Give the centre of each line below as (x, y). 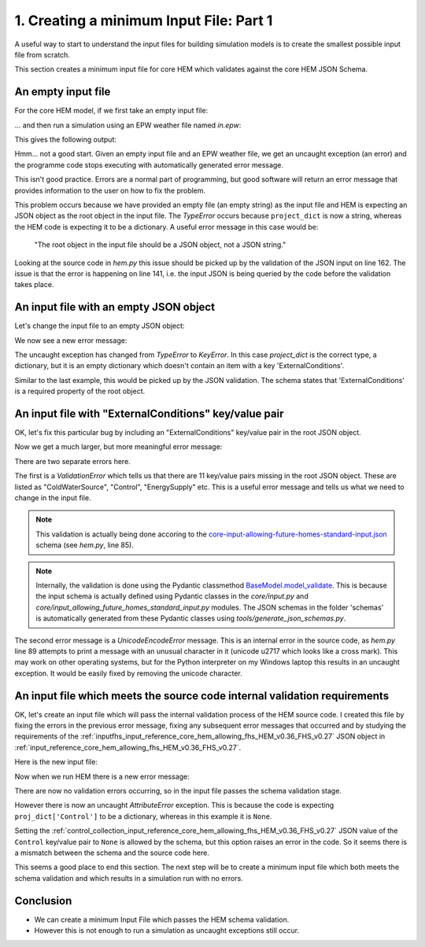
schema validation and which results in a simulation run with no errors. (129, 878)
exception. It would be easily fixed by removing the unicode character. (129, 673)
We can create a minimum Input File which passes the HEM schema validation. (162, 919)
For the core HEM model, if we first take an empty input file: (111, 111)
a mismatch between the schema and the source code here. (112, 853)
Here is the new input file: (56, 762)
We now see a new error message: (71, 340)
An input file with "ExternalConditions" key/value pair (149, 413)
